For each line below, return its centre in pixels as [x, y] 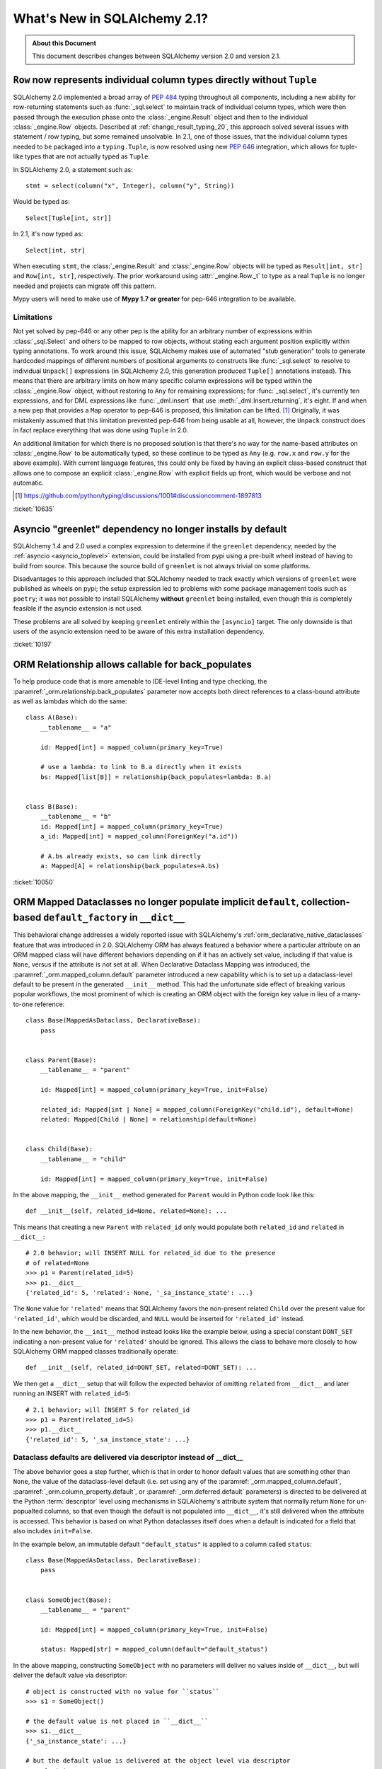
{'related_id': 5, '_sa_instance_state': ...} [108, 1439]
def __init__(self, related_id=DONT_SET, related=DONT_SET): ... [141, 1368]
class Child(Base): [59, 1149]
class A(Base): [52, 718]
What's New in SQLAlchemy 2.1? [111, 18]
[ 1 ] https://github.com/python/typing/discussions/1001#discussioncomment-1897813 [138, 496]
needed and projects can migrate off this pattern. [85, 286]
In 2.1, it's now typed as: [48, 234]
